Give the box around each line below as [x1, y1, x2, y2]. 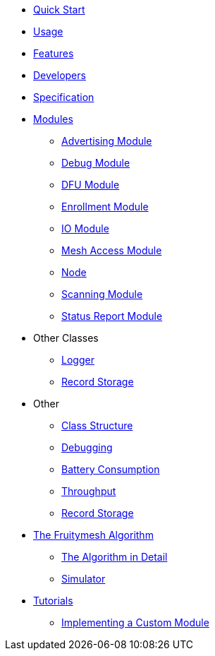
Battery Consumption [61, 463, 160, 475]
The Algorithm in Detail [61, 551, 168, 563]
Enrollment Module [61, 201, 149, 213]
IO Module [61, 222, 109, 234]
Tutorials [33, 595, 73, 607]
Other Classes [33, 332, 99, 344]
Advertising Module [61, 135, 152, 147]
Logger [61, 354, 94, 366]
